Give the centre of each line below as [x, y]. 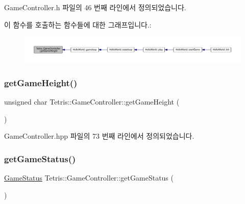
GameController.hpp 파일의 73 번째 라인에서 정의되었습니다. [99, 136]
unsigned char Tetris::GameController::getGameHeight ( [92, 101]
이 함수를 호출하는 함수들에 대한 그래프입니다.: [78, 24]
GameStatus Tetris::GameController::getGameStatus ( [89, 177]
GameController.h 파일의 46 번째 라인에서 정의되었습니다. [95, 7]
